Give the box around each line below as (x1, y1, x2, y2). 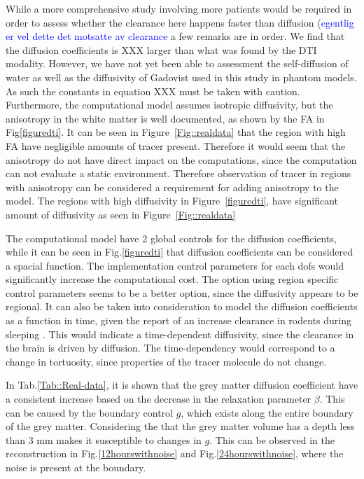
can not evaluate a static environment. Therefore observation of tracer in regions (6, 166, 351, 181)
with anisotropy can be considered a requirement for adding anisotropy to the (6, 179, 339, 194)
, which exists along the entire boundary (181, 405, 353, 419)
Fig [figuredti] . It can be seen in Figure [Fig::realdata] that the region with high (6, 125, 346, 139)
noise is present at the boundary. (6, 460, 146, 474)
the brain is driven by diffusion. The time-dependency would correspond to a (6, 340, 335, 355)
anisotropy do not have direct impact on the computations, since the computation (6, 152, 357, 167)
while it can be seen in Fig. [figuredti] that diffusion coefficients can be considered (6, 244, 353, 259)
